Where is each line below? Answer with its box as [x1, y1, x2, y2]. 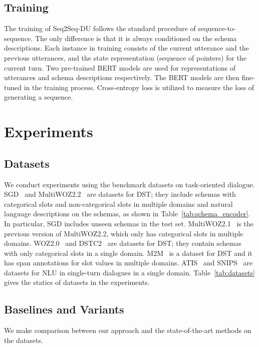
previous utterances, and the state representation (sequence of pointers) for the [4, 52, 247, 63]
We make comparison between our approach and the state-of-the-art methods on [4, 325, 251, 335]
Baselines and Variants [4, 301, 124, 317]
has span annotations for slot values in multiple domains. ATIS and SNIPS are [4, 257, 253, 268]
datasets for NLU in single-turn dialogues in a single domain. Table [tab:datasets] [4, 267, 255, 277]
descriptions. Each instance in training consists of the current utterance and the [4, 43, 249, 53]
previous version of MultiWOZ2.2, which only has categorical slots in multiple [4, 228, 243, 238]
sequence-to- [198, 23, 236, 34]
